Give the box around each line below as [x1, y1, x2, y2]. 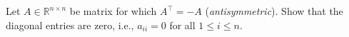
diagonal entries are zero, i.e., [6, 17, 134, 32]
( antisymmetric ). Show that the [205, 4, 343, 18]
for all [169, 17, 196, 32]
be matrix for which [69, 4, 157, 18]
